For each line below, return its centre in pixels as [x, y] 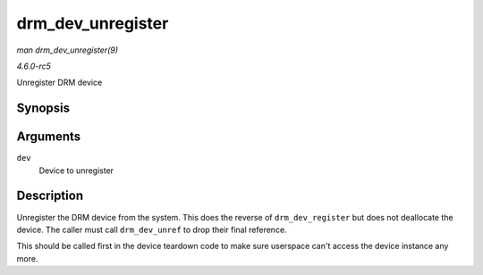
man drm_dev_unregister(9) [68, 50]
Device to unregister [76, 171]
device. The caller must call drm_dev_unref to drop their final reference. [152, 229]
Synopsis [43, 108]
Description [50, 196]
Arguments [49, 137]
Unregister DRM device [59, 83]
